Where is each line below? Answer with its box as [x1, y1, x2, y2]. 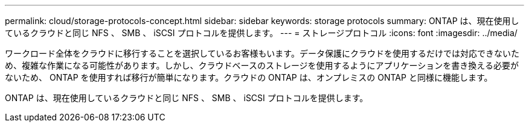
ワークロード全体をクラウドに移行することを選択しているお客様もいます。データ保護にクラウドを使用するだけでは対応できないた [5, 48, 519, 58]
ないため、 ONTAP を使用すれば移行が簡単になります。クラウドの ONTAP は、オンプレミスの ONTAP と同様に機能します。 [5, 72, 493, 82]
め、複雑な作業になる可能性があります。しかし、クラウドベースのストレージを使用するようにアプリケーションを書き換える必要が [5, 60, 519, 70]
